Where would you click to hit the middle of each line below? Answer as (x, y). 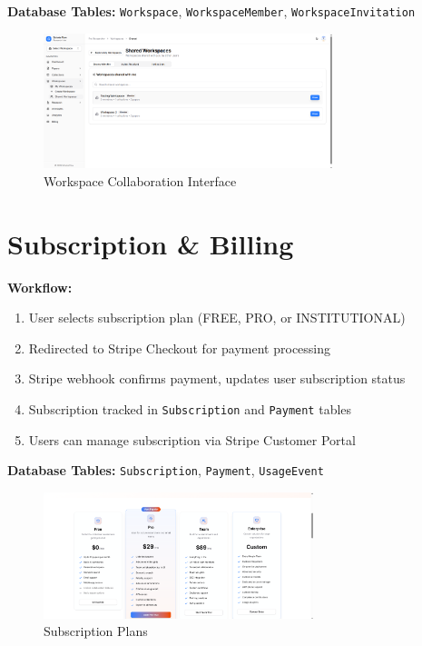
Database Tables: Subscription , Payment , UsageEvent (166, 470)
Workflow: (40, 287)
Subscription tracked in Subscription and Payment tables (190, 408)
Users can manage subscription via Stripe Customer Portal (192, 439)
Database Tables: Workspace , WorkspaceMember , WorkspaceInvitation (211, 11)
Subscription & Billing (151, 243)
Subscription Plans (96, 631)
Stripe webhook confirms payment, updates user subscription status (217, 378)
